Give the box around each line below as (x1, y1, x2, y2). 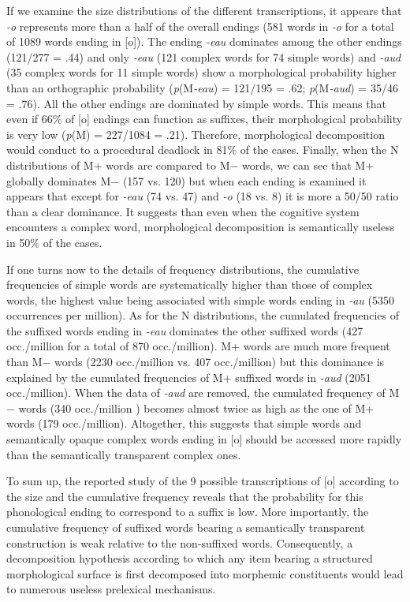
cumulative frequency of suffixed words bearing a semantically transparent (6, 519, 365, 535)
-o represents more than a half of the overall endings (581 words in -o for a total (6, 17, 394, 34)
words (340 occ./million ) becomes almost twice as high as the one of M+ (18, 399, 375, 416)
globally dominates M (6, 172, 111, 189)
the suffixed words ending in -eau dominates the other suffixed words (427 (6, 322, 363, 338)
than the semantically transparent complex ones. (6, 446, 241, 462)
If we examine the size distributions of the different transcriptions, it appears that (6, 2, 402, 18)
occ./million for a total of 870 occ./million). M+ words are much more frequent (6, 338, 390, 354)
